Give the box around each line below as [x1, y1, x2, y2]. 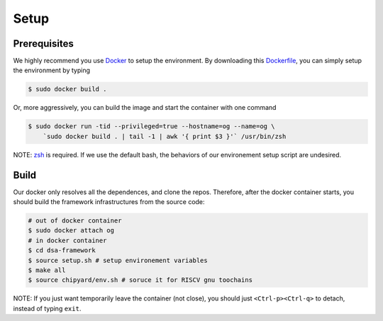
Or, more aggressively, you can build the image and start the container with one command [13, 103, 277, 112]
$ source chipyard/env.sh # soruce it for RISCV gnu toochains [28, 276, 253, 284]
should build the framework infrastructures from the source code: [13, 198, 205, 206]
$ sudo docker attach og [28, 227, 115, 235]
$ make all [28, 266, 66, 274]
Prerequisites [13, 38, 74, 50]
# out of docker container [28, 217, 122, 225]
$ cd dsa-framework [28, 247, 96, 254]
